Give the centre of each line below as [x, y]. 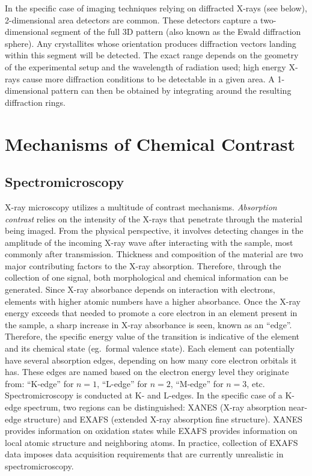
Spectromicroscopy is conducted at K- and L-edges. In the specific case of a [144, 395]
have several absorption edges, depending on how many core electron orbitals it [151, 360]
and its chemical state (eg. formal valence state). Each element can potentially [150, 348]
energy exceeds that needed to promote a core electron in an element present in [151, 313]
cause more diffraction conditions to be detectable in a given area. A [148, 78]
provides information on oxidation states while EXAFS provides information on [151, 431]
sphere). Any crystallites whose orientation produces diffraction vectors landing [151, 43]
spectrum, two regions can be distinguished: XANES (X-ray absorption [155, 407]
